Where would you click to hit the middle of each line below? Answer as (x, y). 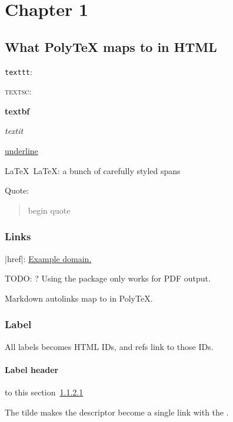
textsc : (18, 91)
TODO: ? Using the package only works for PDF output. (108, 278)
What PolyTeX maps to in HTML (111, 46)
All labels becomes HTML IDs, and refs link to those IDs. (109, 346)
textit (14, 131)
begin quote (49, 210)
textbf (17, 111)
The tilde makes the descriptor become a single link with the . (117, 412)
